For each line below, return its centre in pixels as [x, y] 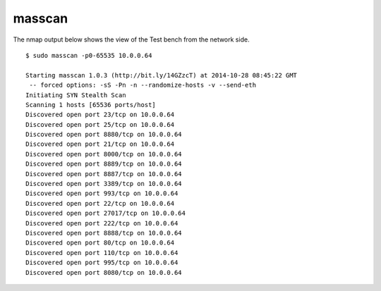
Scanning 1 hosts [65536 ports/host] [91, 105]
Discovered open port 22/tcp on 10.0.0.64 [100, 203]
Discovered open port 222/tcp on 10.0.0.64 [102, 223]
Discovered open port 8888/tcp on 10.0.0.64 [104, 233]
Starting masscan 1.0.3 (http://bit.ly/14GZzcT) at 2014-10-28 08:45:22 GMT [162, 75]
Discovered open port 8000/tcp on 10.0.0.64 [104, 154]
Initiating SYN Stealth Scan [76, 95]
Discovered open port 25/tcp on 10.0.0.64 [100, 124]
